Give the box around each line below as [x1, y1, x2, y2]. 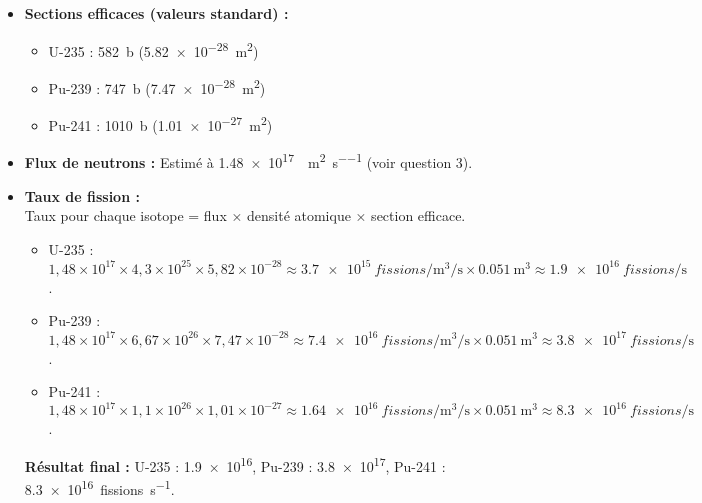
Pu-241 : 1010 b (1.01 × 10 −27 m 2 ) [48, 112, 273, 135]
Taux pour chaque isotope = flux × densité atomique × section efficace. [24, 205, 466, 226]
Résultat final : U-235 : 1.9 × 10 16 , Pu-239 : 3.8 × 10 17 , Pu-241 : [24, 452, 446, 476]
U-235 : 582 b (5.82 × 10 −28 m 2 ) [48, 37, 259, 61]
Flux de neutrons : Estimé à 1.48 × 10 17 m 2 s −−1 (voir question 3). [24, 149, 473, 172]
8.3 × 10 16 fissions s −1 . [24, 476, 175, 499]
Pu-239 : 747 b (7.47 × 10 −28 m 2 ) [48, 74, 266, 98]
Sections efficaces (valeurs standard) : [24, 3, 289, 23]
